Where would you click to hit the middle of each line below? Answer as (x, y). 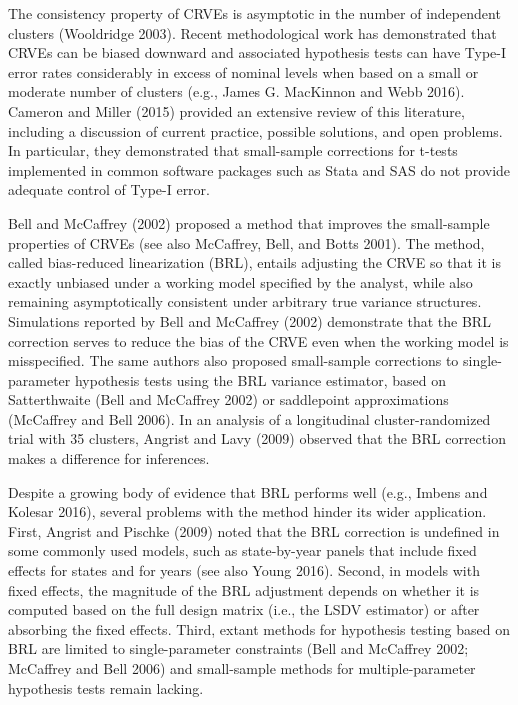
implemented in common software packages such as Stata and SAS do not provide (259, 169)
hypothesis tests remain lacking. (106, 687)
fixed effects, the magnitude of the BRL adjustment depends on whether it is (244, 589)
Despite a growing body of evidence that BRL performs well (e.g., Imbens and (248, 491)
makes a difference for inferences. (109, 458)
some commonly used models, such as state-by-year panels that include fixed (242, 550)
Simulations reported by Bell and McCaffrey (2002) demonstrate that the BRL (249, 320)
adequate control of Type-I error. (109, 189)
